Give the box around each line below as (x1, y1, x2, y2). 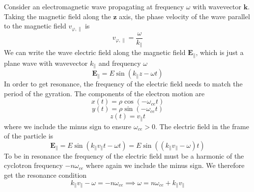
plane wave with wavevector (4, 57, 88, 68)
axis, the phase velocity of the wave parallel (119, 11, 250, 21)
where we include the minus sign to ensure (4, 121, 132, 131)
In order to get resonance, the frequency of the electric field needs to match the (4, 79, 243, 89)
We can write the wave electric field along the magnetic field (4, 47, 186, 57)
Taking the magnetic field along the (4, 11, 111, 21)
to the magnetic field (4, 21, 66, 31)
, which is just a (196, 47, 244, 57)
